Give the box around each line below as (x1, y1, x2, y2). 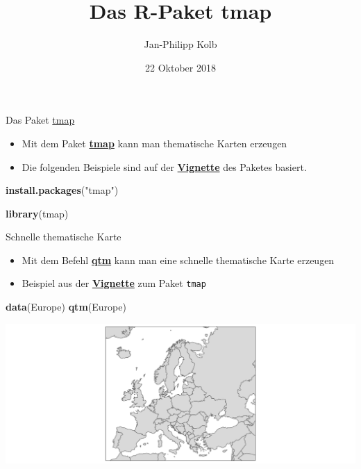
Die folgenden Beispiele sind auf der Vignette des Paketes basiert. (22, 159, 307, 174)
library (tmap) (6, 206, 69, 220)
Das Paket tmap (6, 113, 75, 127)
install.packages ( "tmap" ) (6, 183, 119, 197)
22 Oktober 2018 (145, 60, 216, 74)
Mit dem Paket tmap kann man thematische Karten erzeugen (22, 135, 287, 150)
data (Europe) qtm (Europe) (6, 299, 126, 314)
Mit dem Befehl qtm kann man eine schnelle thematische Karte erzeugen (22, 252, 335, 267)
